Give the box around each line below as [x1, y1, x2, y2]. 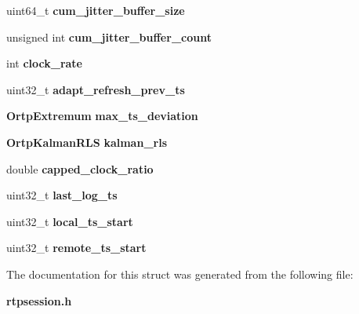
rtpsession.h [6, 292, 72, 309]
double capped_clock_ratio [6, 160, 154, 177]
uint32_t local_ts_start [6, 213, 133, 229]
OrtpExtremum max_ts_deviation [6, 108, 198, 124]
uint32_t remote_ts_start [6, 239, 147, 256]
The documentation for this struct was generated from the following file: [6, 265, 354, 282]
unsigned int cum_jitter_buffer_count [6, 28, 212, 45]
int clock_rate [6, 55, 82, 71]
